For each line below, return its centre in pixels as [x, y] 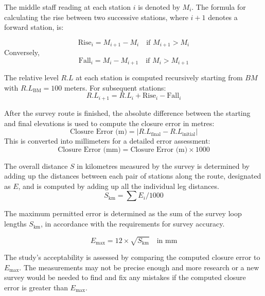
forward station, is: [34, 27]
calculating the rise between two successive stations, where [96, 17]
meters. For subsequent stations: [115, 87]
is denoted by [159, 7]
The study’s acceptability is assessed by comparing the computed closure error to [132, 257]
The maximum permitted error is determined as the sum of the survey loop [123, 213]
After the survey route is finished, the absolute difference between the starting [127, 112]
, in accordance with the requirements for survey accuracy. [133, 224]
